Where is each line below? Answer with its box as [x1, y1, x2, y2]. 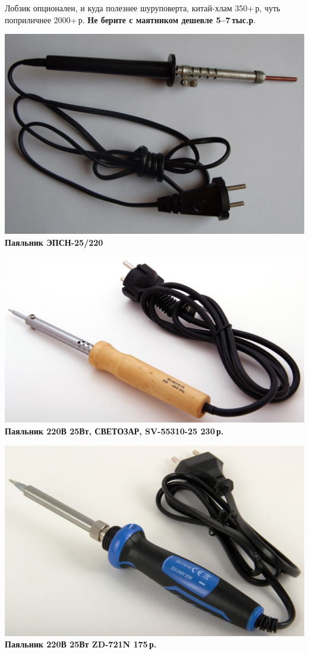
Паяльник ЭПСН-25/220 [5, 236, 103, 248]
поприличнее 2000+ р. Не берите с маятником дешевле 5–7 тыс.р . [5, 13, 256, 26]
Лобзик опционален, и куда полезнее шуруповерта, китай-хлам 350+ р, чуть [5, 2, 280, 14]
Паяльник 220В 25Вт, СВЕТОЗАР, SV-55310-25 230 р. [5, 425, 224, 437]
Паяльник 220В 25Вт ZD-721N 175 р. [5, 638, 157, 650]
